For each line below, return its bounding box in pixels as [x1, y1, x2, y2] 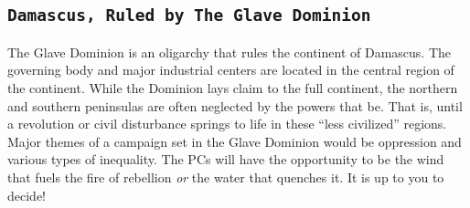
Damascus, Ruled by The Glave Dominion [7, 5, 371, 26]
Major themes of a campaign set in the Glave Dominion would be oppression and [7, 131, 462, 151]
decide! [7, 185, 46, 204]
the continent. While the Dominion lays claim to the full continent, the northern [7, 78, 458, 97]
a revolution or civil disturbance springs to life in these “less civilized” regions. [7, 114, 447, 133]
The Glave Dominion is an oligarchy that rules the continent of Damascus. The [7, 42, 452, 61]
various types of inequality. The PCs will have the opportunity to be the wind [7, 150, 444, 169]
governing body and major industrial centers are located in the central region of [7, 60, 454, 79]
